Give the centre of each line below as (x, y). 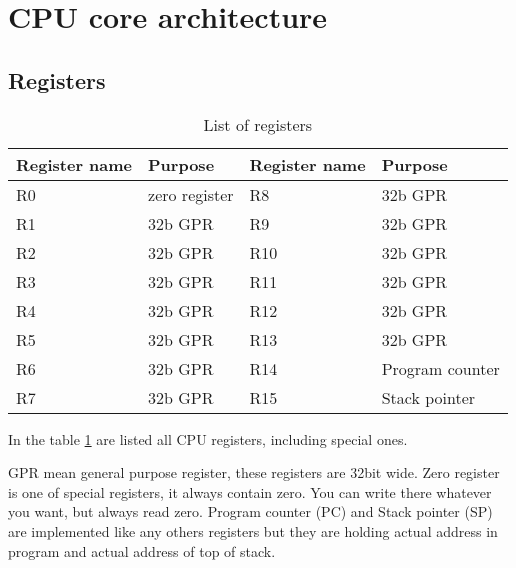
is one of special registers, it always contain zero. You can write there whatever (250, 491)
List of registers (258, 124)
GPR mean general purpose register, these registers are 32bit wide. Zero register (254, 472)
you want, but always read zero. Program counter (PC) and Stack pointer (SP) (250, 511)
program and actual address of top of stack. (142, 550)
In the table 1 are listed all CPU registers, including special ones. (208, 438)
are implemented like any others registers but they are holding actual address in (253, 530)
